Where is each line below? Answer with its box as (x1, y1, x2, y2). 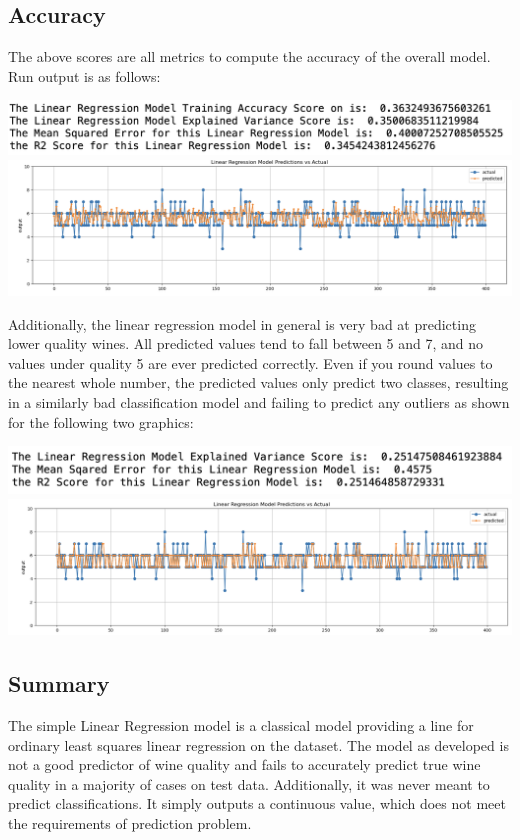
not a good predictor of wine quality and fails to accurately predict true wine (8, 754, 481, 775)
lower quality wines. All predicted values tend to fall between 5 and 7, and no (8, 333, 484, 354)
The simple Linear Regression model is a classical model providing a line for (8, 715, 474, 736)
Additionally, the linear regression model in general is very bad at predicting (8, 313, 476, 334)
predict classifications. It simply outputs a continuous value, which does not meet (8, 793, 506, 814)
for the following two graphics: (8, 411, 194, 432)
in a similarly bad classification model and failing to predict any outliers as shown (8, 391, 510, 412)
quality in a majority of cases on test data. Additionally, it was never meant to (8, 773, 490, 794)
